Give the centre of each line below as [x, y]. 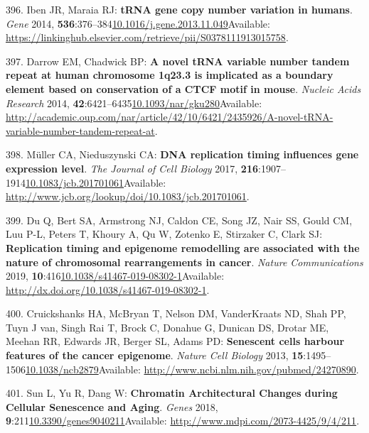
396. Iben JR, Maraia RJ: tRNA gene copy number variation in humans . [179, 9]
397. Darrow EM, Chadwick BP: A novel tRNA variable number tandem [178, 61]
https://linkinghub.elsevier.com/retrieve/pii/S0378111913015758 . [147, 37]
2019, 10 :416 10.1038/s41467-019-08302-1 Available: [115, 276]
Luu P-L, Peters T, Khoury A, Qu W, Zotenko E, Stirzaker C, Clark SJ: [164, 234]
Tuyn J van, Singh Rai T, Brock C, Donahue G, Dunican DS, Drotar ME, [167, 327]
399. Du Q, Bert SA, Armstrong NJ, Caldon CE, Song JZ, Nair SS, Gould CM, [179, 220]
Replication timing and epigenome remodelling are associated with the [183, 247]
